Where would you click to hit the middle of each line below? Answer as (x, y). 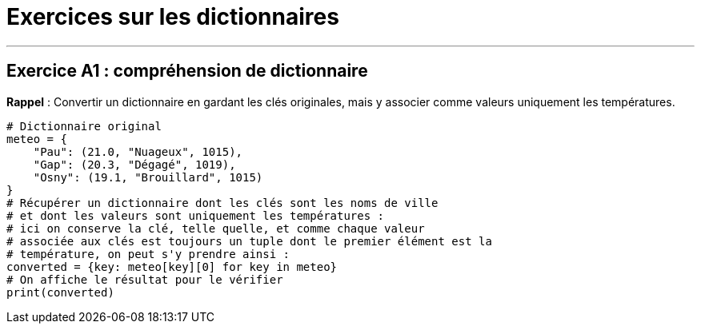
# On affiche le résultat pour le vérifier (145, 279)
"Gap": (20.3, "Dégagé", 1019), (134, 164)
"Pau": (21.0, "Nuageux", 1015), (138, 151)
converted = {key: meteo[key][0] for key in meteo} (172, 266)
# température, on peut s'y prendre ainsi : (148, 254)
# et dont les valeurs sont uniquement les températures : (196, 215)
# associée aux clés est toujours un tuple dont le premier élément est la (249, 241)
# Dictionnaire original (84, 126)
